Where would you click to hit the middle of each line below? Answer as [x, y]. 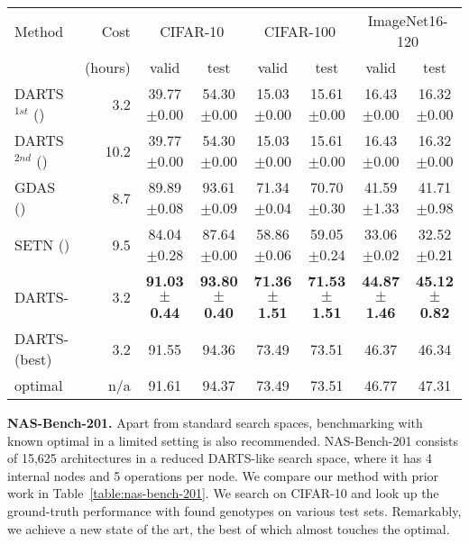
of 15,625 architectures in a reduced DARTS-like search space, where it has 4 [220, 458]
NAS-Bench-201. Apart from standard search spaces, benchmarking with [215, 422]
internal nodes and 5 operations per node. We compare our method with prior [223, 475]
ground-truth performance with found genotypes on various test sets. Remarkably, [234, 510]
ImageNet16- [408, 20]
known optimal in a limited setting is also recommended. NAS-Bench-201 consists [233, 440]
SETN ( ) [42, 244]
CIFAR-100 [299, 31]
